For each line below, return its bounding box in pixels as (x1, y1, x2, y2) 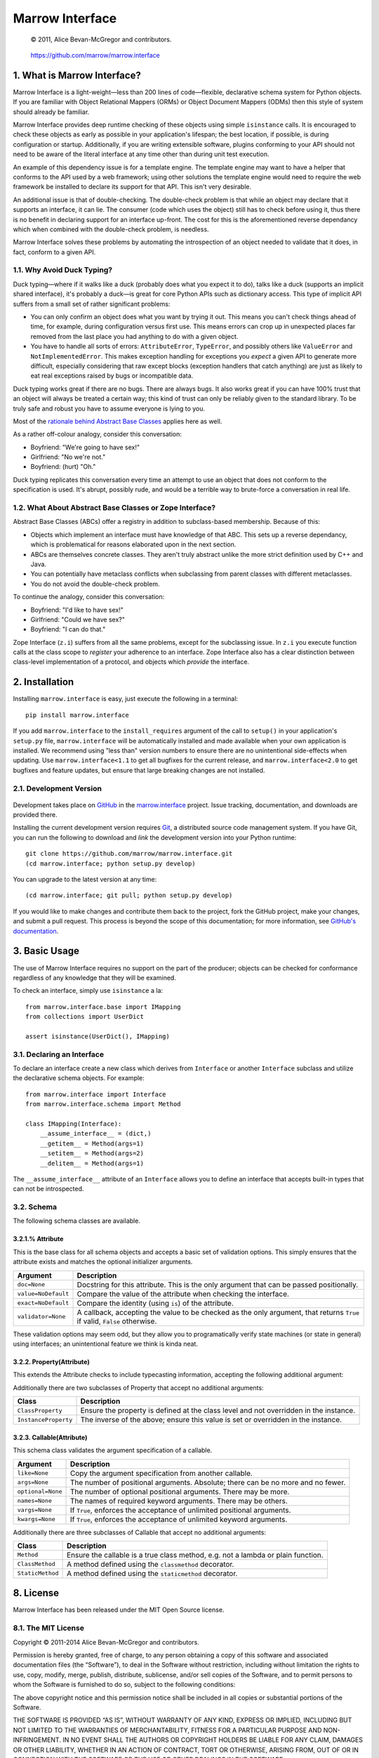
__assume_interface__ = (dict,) (39, 1129, 152, 1138)
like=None (17, 1470, 49, 1477)
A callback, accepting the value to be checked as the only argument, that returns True (77, 1307, 360, 1317)
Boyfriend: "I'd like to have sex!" (30, 605, 124, 614)
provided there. (13, 811, 58, 819)
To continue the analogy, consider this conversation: (13, 593, 165, 601)
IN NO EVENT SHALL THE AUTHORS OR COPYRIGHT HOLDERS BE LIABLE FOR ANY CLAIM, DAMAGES (62, 1735, 363, 1744)
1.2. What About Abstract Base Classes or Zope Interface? (13, 503, 216, 513)
